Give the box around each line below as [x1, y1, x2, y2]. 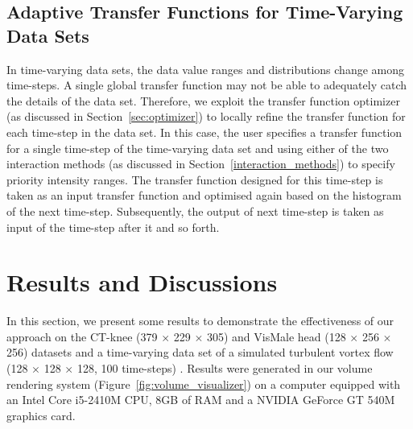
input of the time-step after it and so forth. [6, 218, 220, 235]
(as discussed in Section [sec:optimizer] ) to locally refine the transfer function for [6, 108, 406, 125]
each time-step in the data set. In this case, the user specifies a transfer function [6, 123, 403, 140]
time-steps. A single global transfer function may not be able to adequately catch [6, 76, 407, 93]
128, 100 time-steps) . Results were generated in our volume [76, 360, 373, 377]
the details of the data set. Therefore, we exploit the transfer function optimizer [6, 92, 400, 109]
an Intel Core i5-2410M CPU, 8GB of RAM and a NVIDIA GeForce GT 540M [6, 391, 395, 408]
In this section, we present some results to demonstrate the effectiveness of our [6, 312, 394, 329]
